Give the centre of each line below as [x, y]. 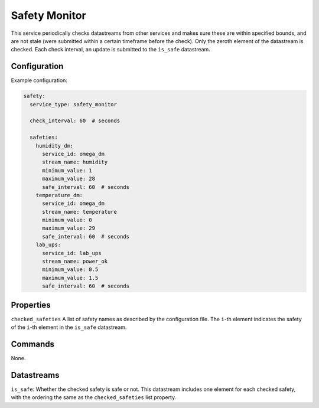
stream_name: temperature [80, 212]
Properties [31, 305]
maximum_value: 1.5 [70, 278]
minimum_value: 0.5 [70, 270]
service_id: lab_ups [72, 253]
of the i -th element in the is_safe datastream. [69, 327]
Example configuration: [39, 80]
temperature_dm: [59, 195]
